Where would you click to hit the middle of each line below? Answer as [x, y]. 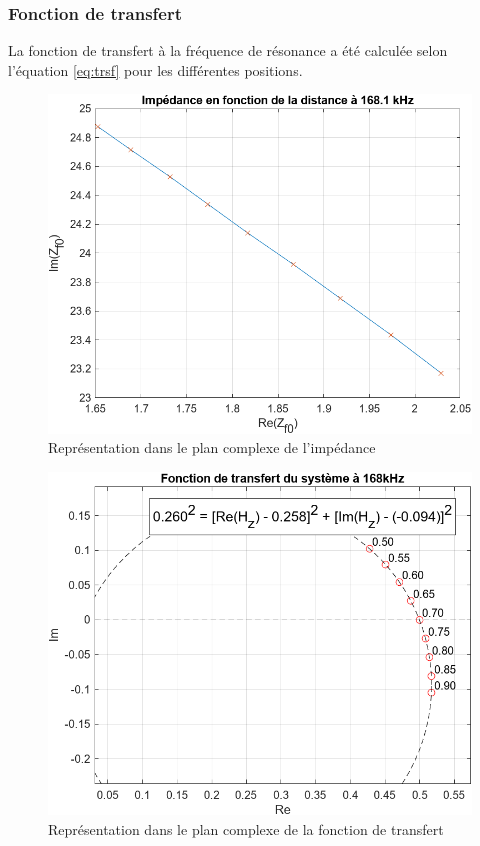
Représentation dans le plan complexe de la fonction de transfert [246, 828]
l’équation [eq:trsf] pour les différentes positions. [155, 69]
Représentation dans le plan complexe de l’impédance [212, 447]
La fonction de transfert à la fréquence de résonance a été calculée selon [228, 50]
